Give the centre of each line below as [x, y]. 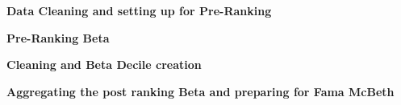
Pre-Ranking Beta [58, 37]
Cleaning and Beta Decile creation [104, 65]
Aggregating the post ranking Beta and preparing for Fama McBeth [200, 91]
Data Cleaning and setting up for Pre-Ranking [139, 10]
